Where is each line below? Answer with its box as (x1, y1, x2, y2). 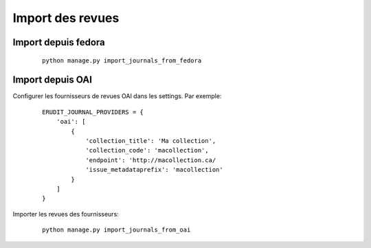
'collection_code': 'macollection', (85, 146, 209, 155)
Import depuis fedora (12, 36, 106, 48)
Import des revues (12, 10, 120, 25)
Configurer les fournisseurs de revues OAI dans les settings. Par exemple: (12, 92, 222, 100)
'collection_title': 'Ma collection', (85, 137, 216, 145)
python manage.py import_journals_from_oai (42, 226, 191, 234)
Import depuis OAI (12, 74, 93, 86)
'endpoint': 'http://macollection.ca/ (85, 156, 216, 164)
